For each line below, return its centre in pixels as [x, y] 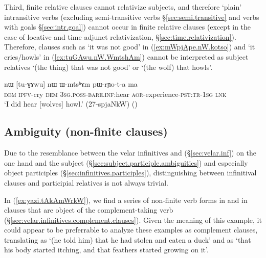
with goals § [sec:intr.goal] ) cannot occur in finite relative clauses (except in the [128, 27]
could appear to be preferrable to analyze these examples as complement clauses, [131, 230]
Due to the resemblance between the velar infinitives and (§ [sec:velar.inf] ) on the [130, 153]
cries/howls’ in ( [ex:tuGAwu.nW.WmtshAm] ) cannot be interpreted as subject [126, 56]
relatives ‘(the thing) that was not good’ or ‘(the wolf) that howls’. [108, 67]
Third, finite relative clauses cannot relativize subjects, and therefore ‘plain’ [123, 7]
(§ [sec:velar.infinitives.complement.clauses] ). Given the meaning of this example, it [133, 220]
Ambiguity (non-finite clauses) [86, 131]
